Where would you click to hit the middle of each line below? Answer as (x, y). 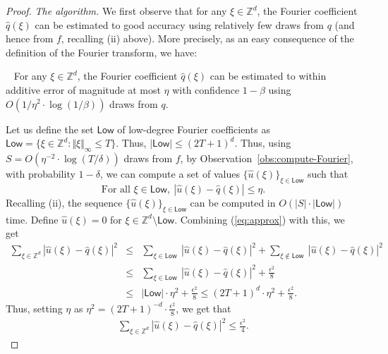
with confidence (206, 89)
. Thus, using (263, 143)
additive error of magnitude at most (83, 89)
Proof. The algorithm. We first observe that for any (116, 11)
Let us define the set (50, 129)
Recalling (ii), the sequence (64, 202)
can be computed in (233, 202)
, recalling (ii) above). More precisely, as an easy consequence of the (207, 38)
